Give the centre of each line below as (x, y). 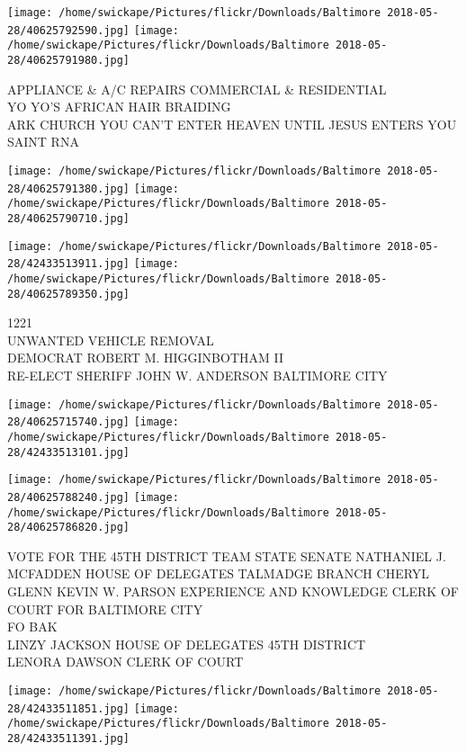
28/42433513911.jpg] (69, 264)
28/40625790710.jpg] (69, 218)
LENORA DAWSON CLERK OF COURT (125, 662)
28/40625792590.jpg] (69, 30)
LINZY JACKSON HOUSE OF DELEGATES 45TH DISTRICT (187, 644)
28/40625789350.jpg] (69, 294)
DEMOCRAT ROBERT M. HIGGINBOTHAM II (146, 358)
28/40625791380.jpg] (69, 188)
